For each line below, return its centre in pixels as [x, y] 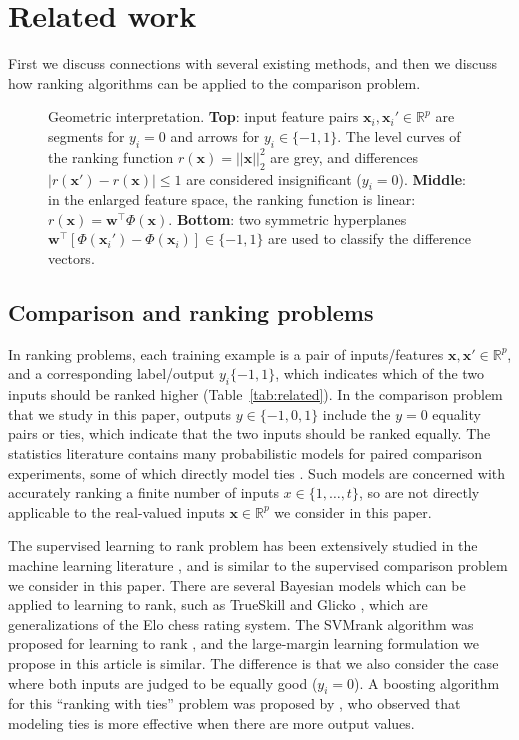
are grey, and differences [344, 156]
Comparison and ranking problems [191, 312]
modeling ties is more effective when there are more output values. [211, 722]
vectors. [71, 258]
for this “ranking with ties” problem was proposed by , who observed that [234, 703]
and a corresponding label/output [111, 373]
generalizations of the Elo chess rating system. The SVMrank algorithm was [241, 623]
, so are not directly [419, 492]
